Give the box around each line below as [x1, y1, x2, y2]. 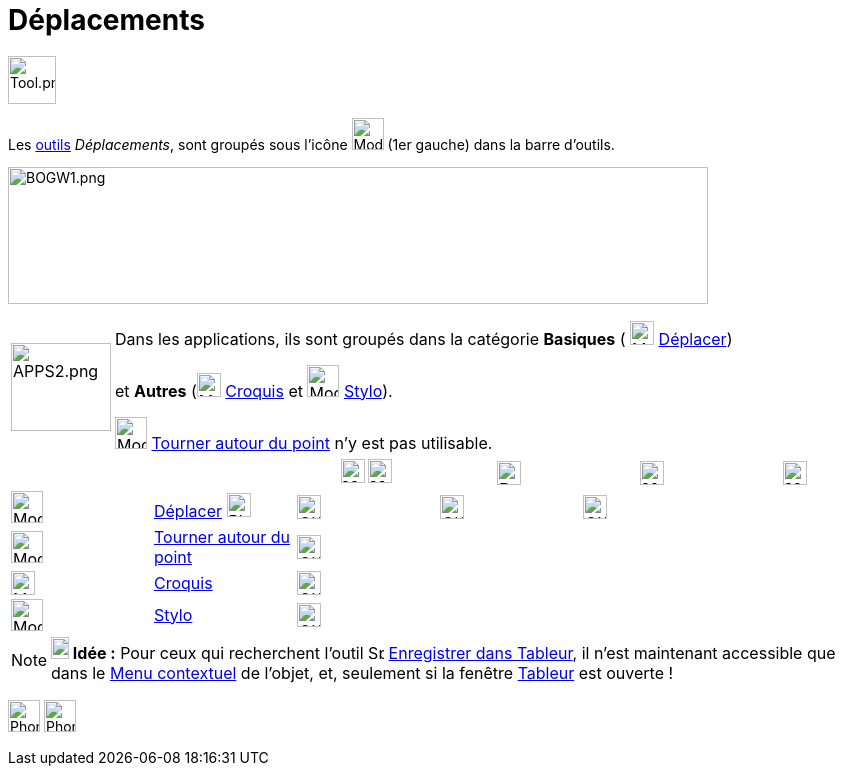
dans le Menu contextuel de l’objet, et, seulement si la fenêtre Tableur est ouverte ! [51, 662, 674, 683]
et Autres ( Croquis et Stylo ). [115, 380, 393, 401]
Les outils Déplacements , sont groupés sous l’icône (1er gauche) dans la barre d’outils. [8, 135, 615, 153]
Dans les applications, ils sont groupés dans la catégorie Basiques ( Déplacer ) [115, 328, 733, 349]
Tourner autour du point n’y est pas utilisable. [151, 432, 493, 453]
